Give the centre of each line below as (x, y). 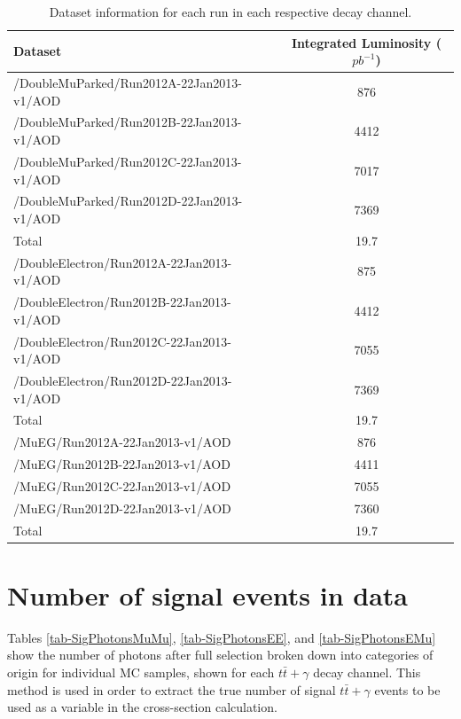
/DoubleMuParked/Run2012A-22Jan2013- (128, 83)
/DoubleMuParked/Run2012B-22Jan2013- (128, 122)
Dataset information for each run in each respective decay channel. (230, 12)
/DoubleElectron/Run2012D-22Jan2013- (123, 380)
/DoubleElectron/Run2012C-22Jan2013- (122, 341)
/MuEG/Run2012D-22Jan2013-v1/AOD (122, 508)
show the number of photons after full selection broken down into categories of (220, 655)
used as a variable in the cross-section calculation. (142, 707)
